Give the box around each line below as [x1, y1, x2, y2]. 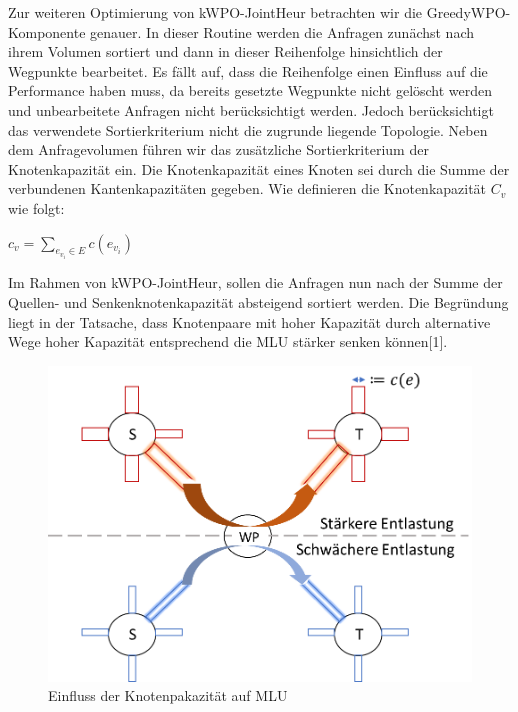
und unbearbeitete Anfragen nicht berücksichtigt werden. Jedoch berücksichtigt [8, 99, 494, 120]
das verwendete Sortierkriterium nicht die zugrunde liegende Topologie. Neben [8, 119, 488, 140]
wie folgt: [8, 197, 65, 218]
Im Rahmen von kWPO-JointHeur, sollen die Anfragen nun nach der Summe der [8, 272, 503, 293]
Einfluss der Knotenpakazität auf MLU [48, 685, 288, 706]
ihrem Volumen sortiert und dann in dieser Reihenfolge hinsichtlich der [8, 41, 443, 62]
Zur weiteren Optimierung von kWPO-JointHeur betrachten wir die [8, 2, 423, 22]
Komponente [8, 21, 86, 42]
